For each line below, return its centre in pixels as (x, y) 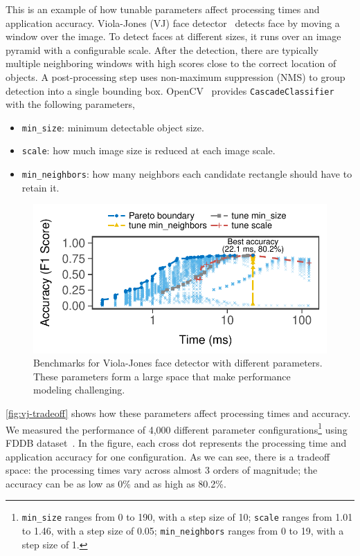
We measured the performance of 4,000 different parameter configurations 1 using (177, 428)
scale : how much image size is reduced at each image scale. (148, 150)
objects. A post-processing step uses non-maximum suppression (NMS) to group (175, 76)
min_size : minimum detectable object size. (113, 127)
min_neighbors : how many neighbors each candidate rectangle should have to (187, 174)
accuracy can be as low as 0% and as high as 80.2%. (116, 483)
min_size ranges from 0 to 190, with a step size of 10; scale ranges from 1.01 (187, 517)
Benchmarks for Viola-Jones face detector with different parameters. (178, 363)
